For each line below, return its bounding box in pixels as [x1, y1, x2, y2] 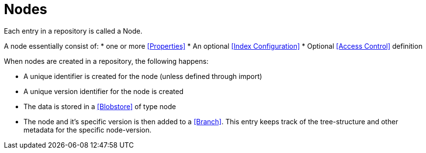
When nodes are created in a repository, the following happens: [4, 57, 209, 65]
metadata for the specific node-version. [23, 125, 152, 134]
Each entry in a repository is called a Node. [4, 26, 142, 35]
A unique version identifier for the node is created [23, 87, 183, 96]
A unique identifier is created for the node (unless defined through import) [23, 72, 262, 80]
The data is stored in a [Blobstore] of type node [23, 102, 176, 111]
